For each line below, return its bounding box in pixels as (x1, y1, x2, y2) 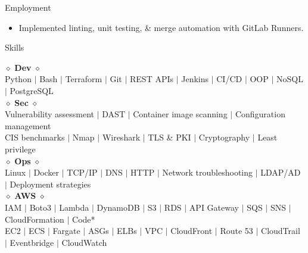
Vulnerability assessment (5, 108, 95, 120)
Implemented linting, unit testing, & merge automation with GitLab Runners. (18, 21, 304, 33)
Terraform (65, 73, 102, 85)
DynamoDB (97, 201, 140, 213)
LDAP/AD (260, 166, 301, 179)
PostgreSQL (10, 84, 54, 96)
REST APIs (130, 73, 174, 85)
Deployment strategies (10, 177, 91, 190)
